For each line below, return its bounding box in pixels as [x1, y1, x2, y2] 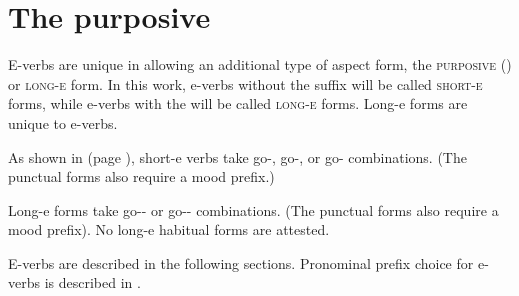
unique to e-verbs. [8, 112, 118, 133]
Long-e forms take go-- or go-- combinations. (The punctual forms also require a [8, 199, 499, 220]
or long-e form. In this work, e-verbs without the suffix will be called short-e [8, 73, 483, 94]
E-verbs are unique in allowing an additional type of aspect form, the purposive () [8, 54, 512, 75]
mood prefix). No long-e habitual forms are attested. [8, 219, 330, 240]
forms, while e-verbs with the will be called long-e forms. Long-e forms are [8, 93, 468, 114]
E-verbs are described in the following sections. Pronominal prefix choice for [8, 252, 474, 273]
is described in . [44, 272, 141, 293]
